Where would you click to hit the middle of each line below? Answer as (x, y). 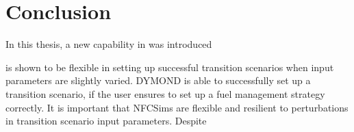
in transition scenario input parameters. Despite (106, 121)
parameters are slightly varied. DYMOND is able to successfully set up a (158, 80)
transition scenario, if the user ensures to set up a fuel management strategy (165, 93)
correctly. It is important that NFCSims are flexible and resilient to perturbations (177, 107)
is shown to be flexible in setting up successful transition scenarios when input (170, 67)
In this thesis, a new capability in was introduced (109, 44)
